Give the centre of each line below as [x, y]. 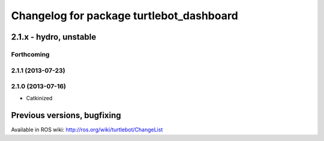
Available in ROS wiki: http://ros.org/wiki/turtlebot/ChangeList [87, 130]
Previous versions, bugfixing [66, 115]
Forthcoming [30, 54]
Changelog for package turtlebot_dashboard [124, 16]
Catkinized [39, 98]
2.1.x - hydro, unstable [54, 37]
